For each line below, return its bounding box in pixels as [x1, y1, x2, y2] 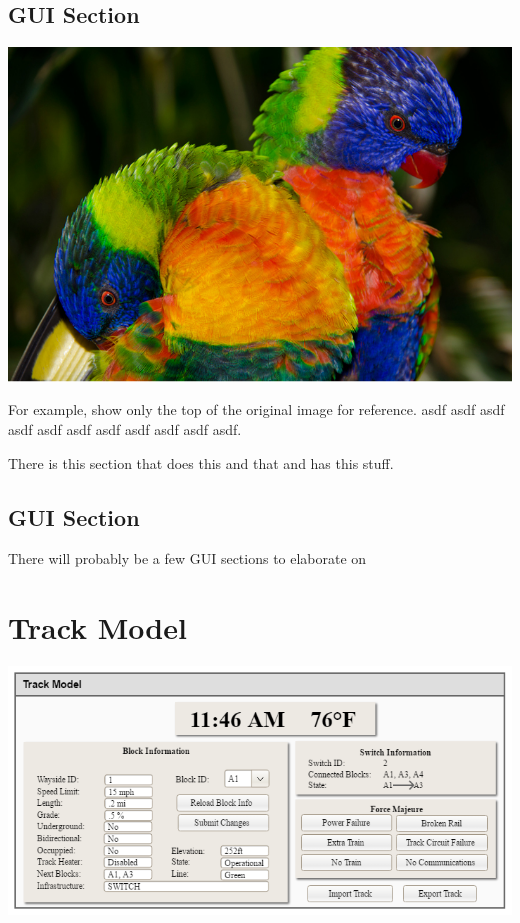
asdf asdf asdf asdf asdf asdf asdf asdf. [8, 418, 242, 439]
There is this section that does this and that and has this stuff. [8, 452, 394, 473]
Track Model [8, 607, 187, 648]
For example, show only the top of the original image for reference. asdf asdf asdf [8, 399, 505, 420]
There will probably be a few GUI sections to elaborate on [8, 548, 367, 569]
